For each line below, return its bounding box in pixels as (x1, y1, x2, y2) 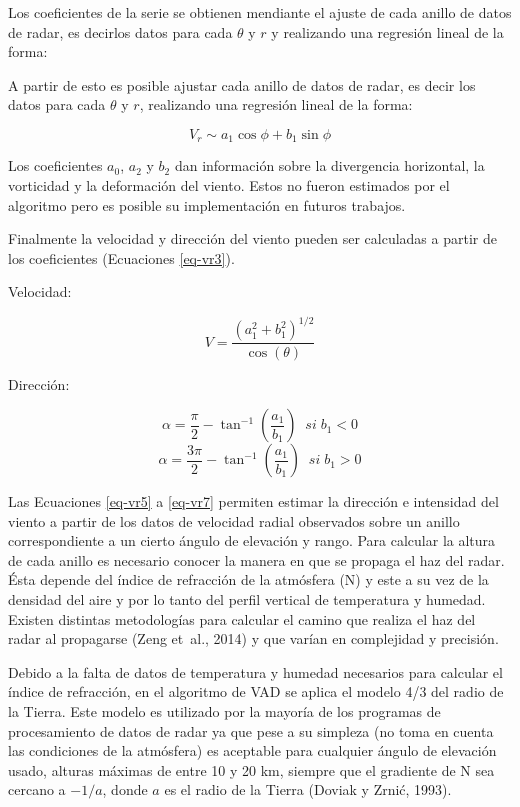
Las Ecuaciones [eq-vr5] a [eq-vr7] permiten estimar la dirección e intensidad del (8, 491, 499, 512)
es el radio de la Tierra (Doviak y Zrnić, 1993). (164, 779, 452, 800)
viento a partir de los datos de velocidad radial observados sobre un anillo (8, 510, 460, 531)
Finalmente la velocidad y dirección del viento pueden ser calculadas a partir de (8, 228, 497, 249)
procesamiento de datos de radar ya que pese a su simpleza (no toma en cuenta (8, 720, 494, 741)
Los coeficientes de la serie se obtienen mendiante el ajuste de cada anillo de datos (8, 2, 512, 22)
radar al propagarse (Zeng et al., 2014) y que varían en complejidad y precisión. (8, 628, 499, 649)
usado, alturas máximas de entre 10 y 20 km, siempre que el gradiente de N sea (8, 759, 495, 780)
